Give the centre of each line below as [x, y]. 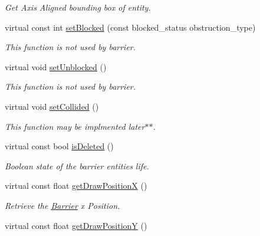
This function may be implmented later [75, 126]
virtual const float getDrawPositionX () [76, 186]
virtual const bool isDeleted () [59, 146]
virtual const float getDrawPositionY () [76, 225]
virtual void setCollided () [52, 106]
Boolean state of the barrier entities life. [77, 165]
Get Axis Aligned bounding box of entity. [78, 7]
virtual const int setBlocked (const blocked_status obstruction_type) [130, 27]
